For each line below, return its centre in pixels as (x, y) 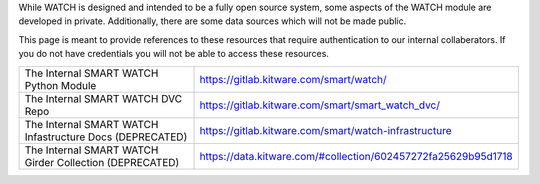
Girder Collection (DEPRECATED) (102, 162)
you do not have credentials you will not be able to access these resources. (174, 54)
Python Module (60, 85)
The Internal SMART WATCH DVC (103, 98)
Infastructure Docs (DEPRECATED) (106, 137)
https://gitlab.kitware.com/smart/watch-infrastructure (325, 130)
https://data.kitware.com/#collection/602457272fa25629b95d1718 (356, 156)
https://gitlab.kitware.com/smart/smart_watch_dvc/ (319, 105)
